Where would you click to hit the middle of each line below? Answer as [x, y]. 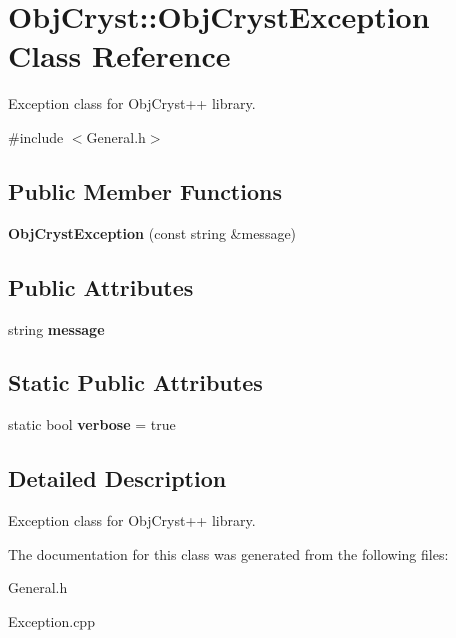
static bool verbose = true [92, 424]
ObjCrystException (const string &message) [152, 232]
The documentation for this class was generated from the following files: [228, 553]
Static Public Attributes [135, 382]
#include [36, 136]
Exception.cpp [51, 620]
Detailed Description [117, 478]
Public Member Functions [145, 190]
